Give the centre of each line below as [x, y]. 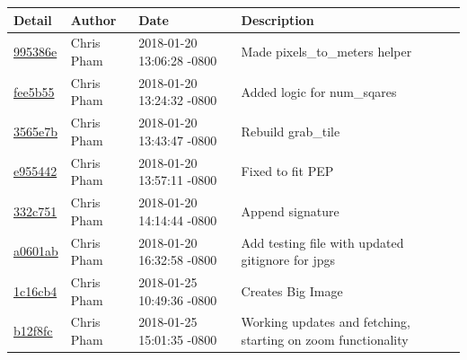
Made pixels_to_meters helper [326, 52]
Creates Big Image [292, 290]
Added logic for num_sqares [319, 91]
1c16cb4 [35, 290]
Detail [33, 19]
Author [93, 19]
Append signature [290, 211]
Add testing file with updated [322, 242]
